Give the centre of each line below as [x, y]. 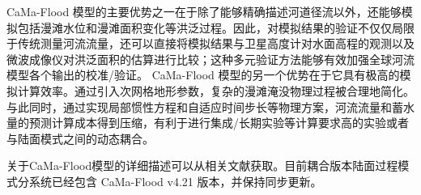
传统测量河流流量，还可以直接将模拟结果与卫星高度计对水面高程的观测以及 [216, 43]
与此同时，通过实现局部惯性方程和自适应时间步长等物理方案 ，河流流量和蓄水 [210, 106]
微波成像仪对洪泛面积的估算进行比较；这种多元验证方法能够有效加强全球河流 [210, 59]
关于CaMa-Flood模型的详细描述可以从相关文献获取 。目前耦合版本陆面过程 [202, 165]
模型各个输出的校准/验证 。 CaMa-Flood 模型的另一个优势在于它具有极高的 [203, 75]
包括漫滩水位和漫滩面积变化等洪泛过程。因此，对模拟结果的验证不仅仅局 [210, 27]
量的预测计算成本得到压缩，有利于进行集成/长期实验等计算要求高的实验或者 [208, 123]
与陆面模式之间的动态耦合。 [80, 138]
